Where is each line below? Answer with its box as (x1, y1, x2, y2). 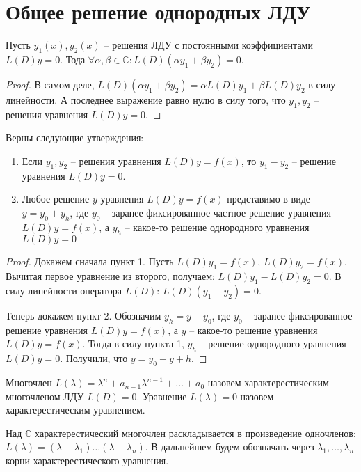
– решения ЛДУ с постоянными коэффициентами (104, 38, 313, 52)
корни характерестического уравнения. (6, 453, 169, 468)
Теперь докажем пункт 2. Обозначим (6, 308, 161, 323)
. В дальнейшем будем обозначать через (145, 439, 314, 454)
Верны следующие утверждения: (6, 130, 144, 145)
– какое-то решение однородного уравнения (125, 219, 310, 234)
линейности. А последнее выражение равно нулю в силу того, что (6, 92, 286, 107)
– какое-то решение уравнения (189, 322, 318, 337)
